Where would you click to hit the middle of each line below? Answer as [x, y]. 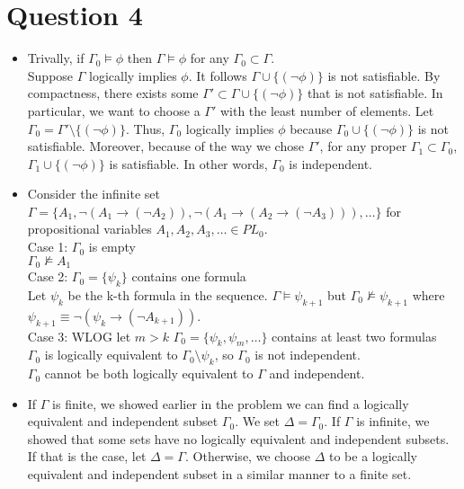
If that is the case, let [87, 456]
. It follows [218, 75]
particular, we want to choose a [114, 110]
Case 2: [48, 276]
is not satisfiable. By [384, 75]
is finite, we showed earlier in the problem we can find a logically [231, 403]
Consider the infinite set [94, 194]
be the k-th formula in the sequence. [168, 294]
